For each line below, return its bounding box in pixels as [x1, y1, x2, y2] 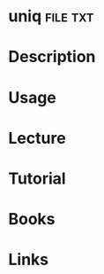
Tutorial [8, 168, 67, 188]
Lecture [8, 128, 67, 148]
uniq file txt [8, 6, 94, 27]
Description [8, 47, 96, 67]
